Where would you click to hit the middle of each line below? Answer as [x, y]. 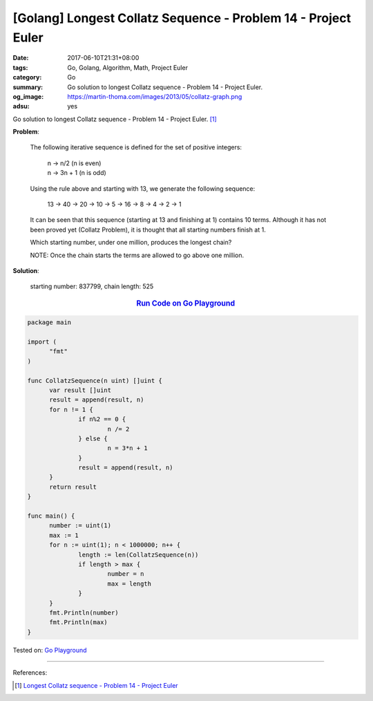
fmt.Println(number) [84, 613]
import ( [42, 342]
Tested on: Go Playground [50, 650]
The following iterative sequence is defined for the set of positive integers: [136, 147]
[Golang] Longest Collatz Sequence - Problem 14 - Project [182, 18]
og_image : [28, 96]
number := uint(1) [80, 526]
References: [30, 673]
